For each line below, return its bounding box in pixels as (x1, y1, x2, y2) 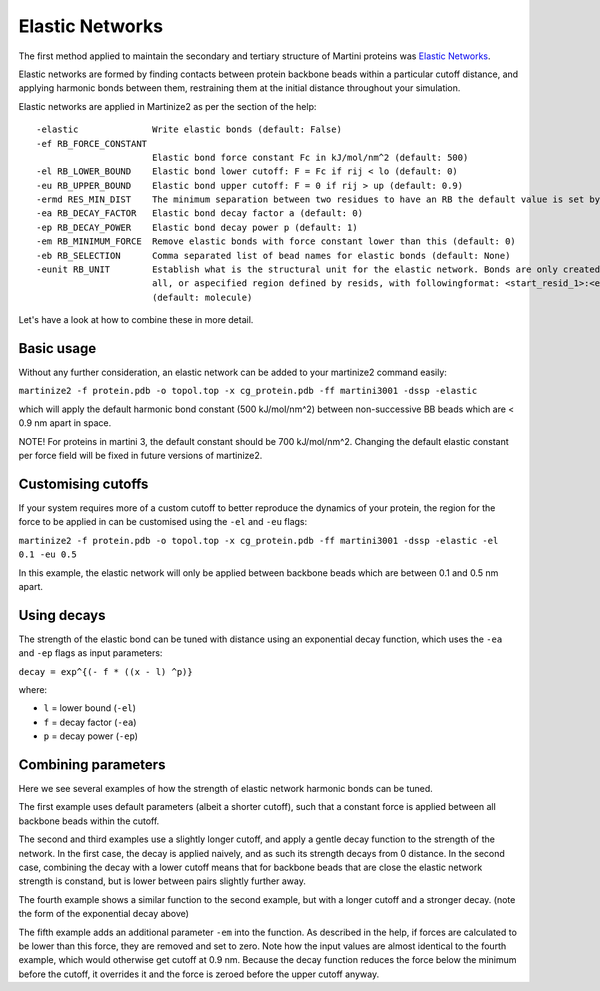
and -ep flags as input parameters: (18, 647, 163, 659)
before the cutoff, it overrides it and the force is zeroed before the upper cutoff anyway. (18, 968, 380, 980)
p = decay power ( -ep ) (43, 730, 139, 742)
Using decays (18, 606, 106, 624)
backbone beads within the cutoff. (18, 815, 160, 827)
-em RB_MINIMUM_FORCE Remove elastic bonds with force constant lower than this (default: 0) (36, 236, 517, 247)
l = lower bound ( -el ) (43, 702, 137, 714)
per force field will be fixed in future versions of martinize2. (18, 450, 263, 462)
